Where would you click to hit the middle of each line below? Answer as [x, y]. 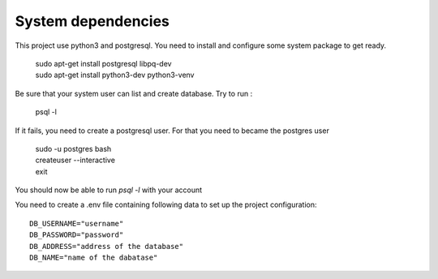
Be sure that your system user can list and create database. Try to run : [134, 93]
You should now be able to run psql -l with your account [109, 190]
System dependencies [92, 21]
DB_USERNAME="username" [77, 223]
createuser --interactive [75, 160]
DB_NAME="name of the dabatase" [94, 258]
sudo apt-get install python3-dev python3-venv [115, 75]
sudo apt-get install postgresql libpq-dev [103, 63]
